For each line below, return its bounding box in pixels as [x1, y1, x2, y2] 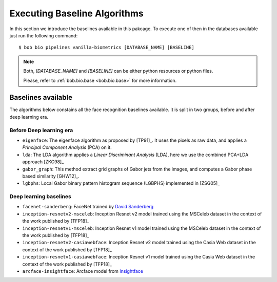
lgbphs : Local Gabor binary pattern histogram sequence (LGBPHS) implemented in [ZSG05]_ [22, 180, 220, 186]
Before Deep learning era [9, 126, 73, 134]
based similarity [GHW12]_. [22, 173, 80, 179]
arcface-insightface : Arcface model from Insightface [22, 268, 144, 274]
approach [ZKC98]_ [22, 159, 64, 165]
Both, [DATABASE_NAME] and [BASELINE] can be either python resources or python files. [23, 68, 213, 74]
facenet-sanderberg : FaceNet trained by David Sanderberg [22, 204, 154, 210]
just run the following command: [9, 32, 78, 38]
